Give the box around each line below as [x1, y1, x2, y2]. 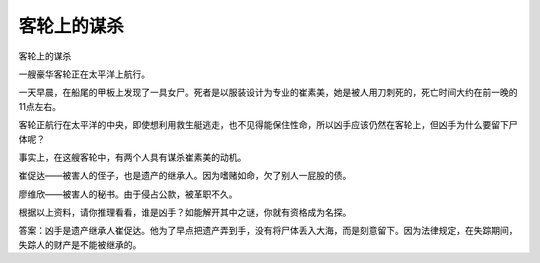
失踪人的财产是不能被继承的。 [18, 238, 142, 250]
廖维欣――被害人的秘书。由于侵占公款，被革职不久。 [18, 188, 238, 200]
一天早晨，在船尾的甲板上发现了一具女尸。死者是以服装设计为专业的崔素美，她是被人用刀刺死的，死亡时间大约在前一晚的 [18, 86, 518, 99]
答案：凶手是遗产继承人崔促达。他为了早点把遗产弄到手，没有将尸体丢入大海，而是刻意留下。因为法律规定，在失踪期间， [18, 225, 518, 237]
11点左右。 [18, 100, 62, 112]
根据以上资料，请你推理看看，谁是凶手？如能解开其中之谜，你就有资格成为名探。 [18, 206, 352, 219]
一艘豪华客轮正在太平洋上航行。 [18, 68, 150, 80]
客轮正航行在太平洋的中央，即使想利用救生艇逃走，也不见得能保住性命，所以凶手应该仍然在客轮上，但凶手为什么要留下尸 [18, 119, 518, 131]
